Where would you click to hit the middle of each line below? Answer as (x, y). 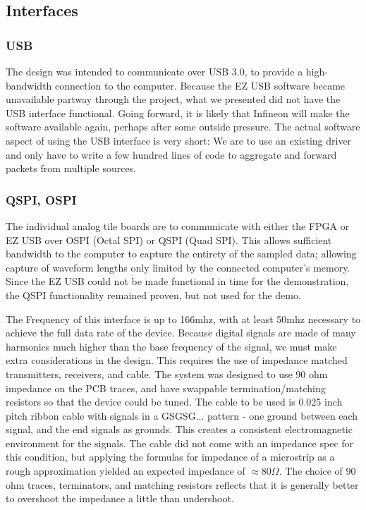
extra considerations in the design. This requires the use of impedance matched (177, 360)
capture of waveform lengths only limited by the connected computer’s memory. (178, 267)
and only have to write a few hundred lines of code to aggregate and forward (171, 154)
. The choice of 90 (317, 471)
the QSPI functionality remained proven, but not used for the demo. (153, 295)
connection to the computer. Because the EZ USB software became (200, 85)
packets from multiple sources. (71, 168)
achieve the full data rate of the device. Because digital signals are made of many (181, 333)
